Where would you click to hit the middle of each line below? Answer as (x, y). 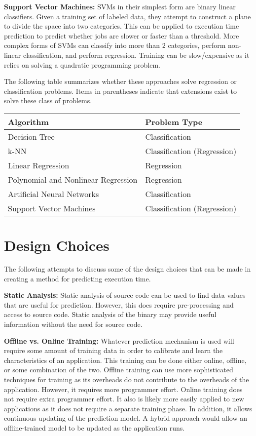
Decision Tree (31, 136)
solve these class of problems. (48, 100)
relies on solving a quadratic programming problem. (82, 64)
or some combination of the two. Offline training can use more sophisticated (119, 370)
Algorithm (28, 121)
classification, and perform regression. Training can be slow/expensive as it (136, 55)
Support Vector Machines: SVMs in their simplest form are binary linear (120, 6)
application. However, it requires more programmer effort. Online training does (123, 389)
